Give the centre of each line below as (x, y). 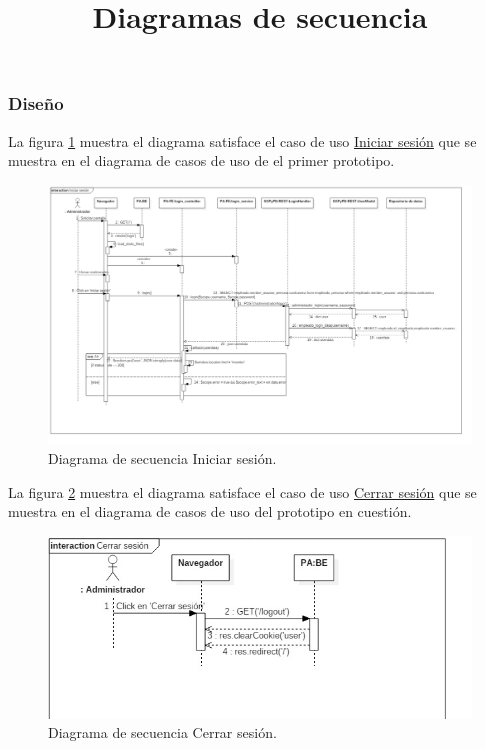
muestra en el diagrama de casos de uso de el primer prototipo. (201, 160)
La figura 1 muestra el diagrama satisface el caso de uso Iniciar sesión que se (242, 140)
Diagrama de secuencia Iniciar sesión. (162, 458)
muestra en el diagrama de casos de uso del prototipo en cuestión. (210, 511)
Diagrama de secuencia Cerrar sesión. (162, 732)
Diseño (36, 103)
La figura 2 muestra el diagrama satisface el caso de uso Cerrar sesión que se (242, 491)
